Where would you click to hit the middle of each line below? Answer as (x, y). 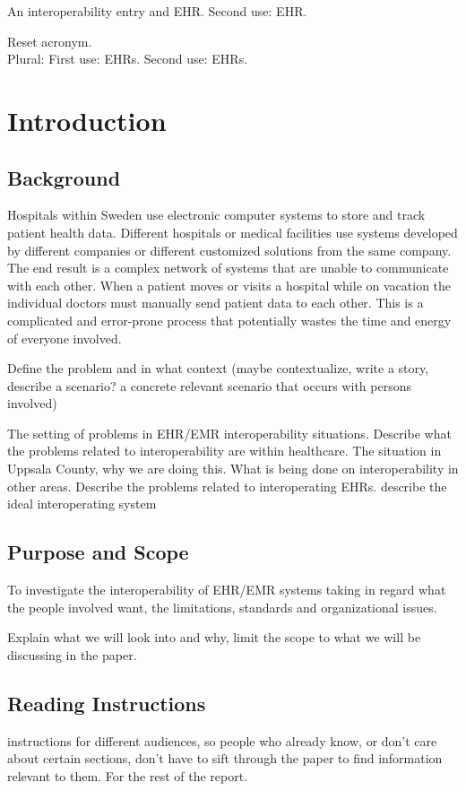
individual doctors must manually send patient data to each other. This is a (216, 303)
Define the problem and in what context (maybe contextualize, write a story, (218, 368)
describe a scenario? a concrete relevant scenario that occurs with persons (210, 385)
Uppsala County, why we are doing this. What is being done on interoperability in (233, 469)
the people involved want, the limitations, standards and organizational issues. (222, 607)
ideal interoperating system (82, 504)
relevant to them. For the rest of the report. (128, 775)
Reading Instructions (107, 703)
